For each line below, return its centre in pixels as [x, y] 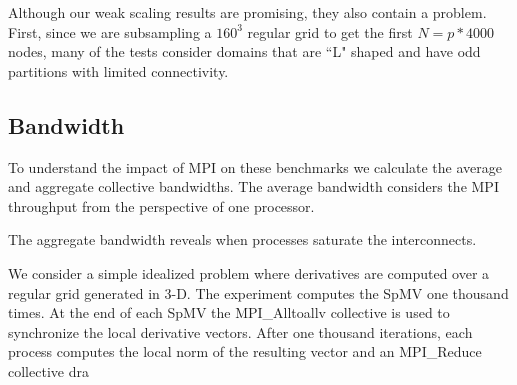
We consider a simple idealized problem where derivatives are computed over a [249, 272]
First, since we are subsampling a [110, 31]
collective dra [48, 370]
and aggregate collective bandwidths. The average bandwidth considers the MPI [253, 186]
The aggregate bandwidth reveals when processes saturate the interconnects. [242, 239]
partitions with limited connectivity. [118, 70]
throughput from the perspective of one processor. [161, 205]
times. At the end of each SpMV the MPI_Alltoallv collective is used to [229, 312]
